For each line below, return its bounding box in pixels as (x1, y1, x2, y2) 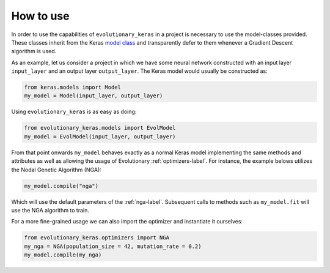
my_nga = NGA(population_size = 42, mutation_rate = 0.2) (24, 242, 202, 250)
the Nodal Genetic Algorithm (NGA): (11, 166, 102, 173)
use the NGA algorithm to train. (11, 206, 90, 214)
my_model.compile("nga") (24, 182, 99, 189)
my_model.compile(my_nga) (24, 252, 102, 258)
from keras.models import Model (24, 84, 122, 91)
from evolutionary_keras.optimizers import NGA (24, 234, 169, 241)
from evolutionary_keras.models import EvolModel (24, 124, 176, 132)
